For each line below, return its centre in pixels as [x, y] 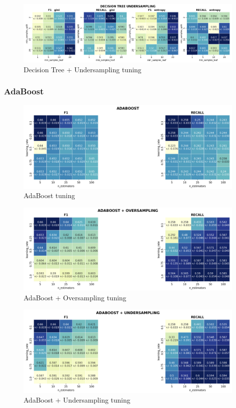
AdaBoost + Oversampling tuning [75, 298]
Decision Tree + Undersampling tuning [83, 69]
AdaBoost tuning [49, 195]
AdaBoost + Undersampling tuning [77, 400]
